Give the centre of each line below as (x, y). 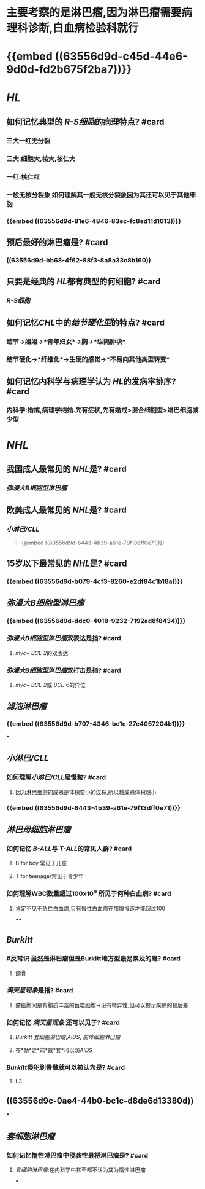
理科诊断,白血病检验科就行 (73, 28)
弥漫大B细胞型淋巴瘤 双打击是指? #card (64, 670)
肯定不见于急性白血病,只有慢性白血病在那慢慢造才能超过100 (90, 908)
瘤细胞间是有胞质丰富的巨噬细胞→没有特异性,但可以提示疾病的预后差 (102, 1005)
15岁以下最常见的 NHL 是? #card (67, 564)
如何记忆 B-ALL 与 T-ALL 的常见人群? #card (69, 849)
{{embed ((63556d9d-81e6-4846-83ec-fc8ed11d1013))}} (94, 221)
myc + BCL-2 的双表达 (42, 653)
